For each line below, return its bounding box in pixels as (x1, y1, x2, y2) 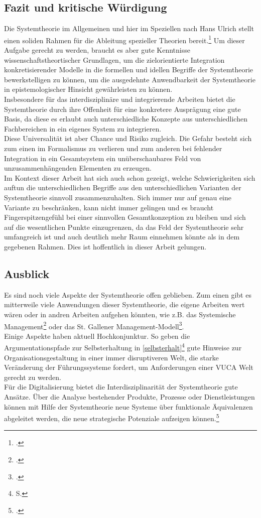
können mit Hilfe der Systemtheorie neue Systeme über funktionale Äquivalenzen (4, 401, 253, 412)
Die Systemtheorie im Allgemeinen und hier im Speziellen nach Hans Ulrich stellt (4, 23, 254, 34)
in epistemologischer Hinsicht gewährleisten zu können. (4, 84, 173, 94)
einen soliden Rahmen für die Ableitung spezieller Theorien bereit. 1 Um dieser (4, 33, 245, 45)
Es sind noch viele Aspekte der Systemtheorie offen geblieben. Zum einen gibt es (4, 289, 251, 300)
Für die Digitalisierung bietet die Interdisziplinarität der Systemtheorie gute (4, 381, 238, 392)
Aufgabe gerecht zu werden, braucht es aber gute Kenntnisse (4, 45, 190, 55)
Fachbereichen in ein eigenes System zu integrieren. (4, 123, 162, 134)
